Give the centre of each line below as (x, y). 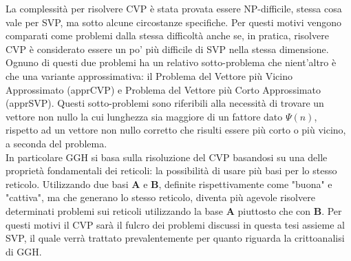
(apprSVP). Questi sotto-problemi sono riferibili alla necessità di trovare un (165, 103)
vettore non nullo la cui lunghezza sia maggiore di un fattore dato (144, 116)
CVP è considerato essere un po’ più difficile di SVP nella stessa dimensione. (167, 49)
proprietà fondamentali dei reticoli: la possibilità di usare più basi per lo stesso (171, 170)
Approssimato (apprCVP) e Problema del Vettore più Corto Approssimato (163, 89)
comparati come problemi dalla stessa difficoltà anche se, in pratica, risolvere (167, 35)
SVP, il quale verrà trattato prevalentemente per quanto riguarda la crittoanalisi (175, 238)
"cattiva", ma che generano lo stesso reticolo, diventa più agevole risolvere (160, 197)
